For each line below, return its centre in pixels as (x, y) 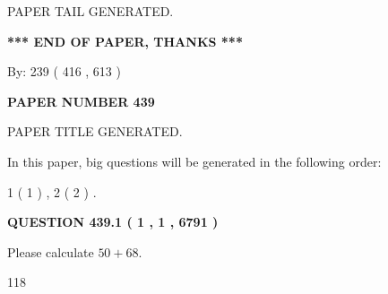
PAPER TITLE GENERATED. (95, 131)
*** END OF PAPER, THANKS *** (125, 41)
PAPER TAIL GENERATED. (91, 11)
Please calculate (51, 251)
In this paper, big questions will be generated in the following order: (194, 161)
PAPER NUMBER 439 (81, 101)
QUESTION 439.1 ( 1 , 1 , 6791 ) (113, 222)
